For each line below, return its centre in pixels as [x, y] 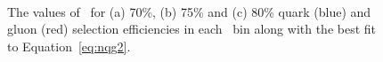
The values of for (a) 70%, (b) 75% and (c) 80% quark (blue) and [189, 11]
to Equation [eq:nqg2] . [69, 46]
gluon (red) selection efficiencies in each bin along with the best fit [192, 29]
